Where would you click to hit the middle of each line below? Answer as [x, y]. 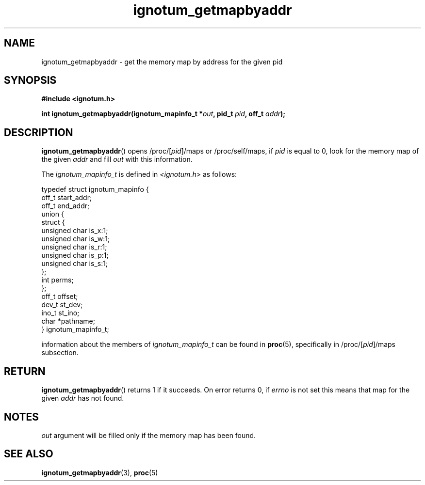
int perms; [57, 280]
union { [53, 214]
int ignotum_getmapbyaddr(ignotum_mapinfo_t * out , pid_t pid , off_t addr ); [163, 114]
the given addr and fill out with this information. [117, 159]
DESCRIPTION [39, 132]
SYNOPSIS [30, 80]
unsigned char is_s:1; [75, 264]
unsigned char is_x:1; [75, 231]
